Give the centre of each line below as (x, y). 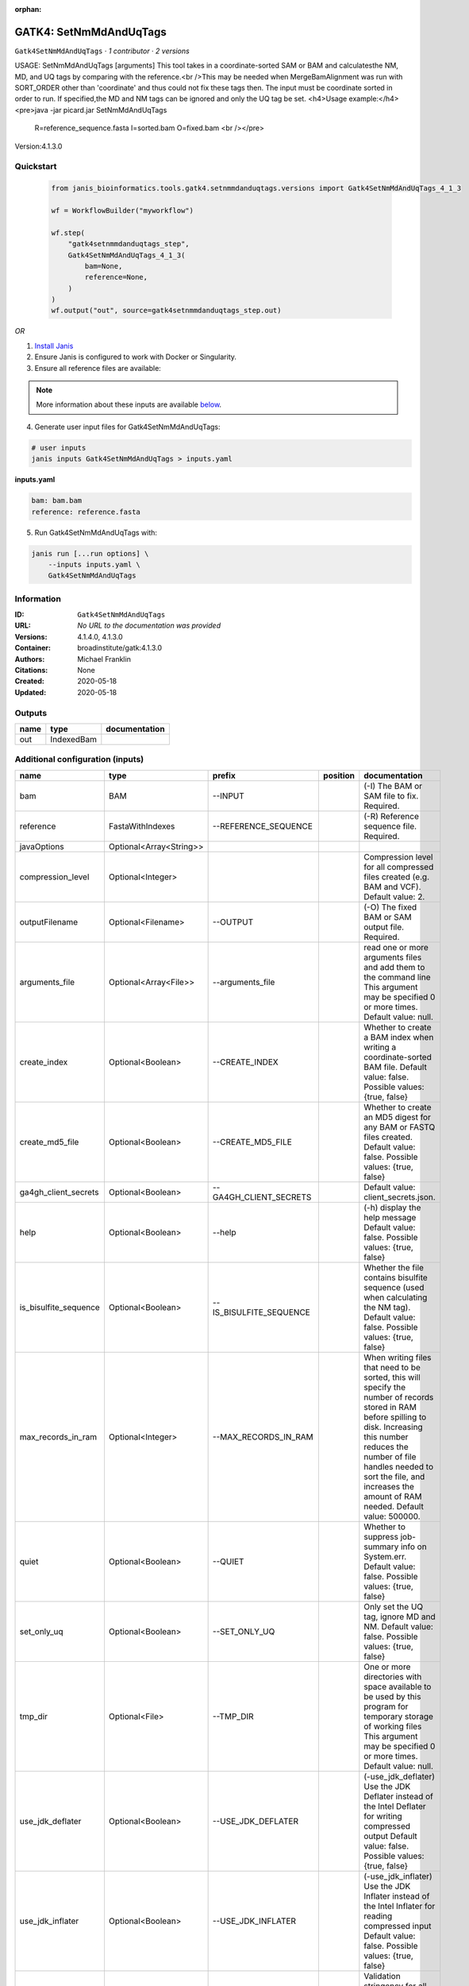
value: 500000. (392, 1516)
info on (414, 1547)
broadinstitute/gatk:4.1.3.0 (120, 648)
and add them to (394, 967)
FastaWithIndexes (142, 826)
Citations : (31, 670)
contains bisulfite (396, 1277)
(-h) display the (392, 1207)
